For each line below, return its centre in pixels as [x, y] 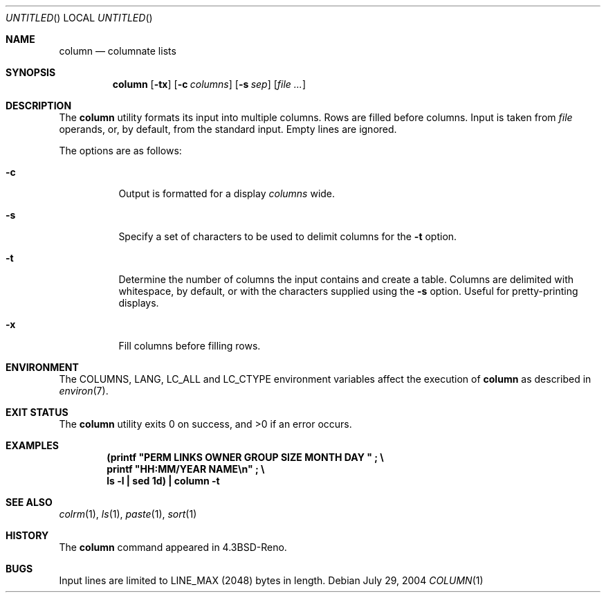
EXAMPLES [32, 445]
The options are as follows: [120, 151]
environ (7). [84, 391]
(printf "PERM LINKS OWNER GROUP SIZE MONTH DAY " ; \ [245, 457]
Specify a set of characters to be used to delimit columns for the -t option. [288, 236]
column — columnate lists [118, 51]
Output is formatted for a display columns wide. [227, 193]
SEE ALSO [29, 502]
